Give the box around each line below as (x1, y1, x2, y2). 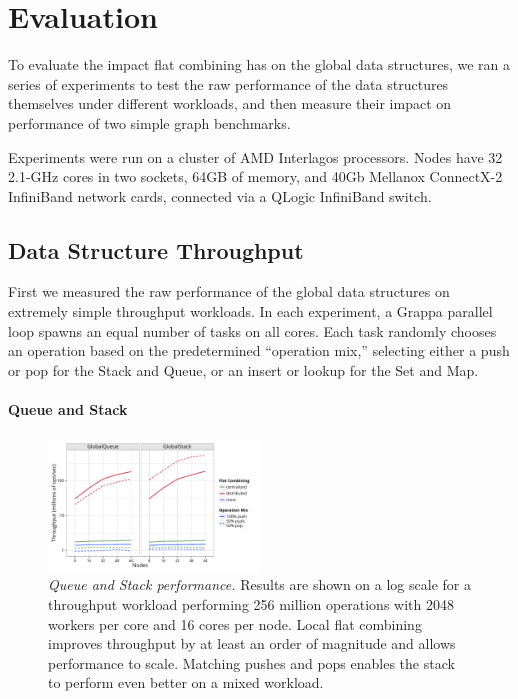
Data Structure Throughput (8, 234, 304, 265)
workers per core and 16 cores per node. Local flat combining (48, 613, 422, 634)
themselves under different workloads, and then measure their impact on (8, 93, 452, 114)
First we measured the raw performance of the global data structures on (8, 281, 450, 302)
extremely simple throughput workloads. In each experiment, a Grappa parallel (8, 301, 493, 322)
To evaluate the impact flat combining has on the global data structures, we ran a (8, 54, 510, 75)
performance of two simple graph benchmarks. (8, 112, 291, 133)
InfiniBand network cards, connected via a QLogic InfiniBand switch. (8, 185, 432, 206)
